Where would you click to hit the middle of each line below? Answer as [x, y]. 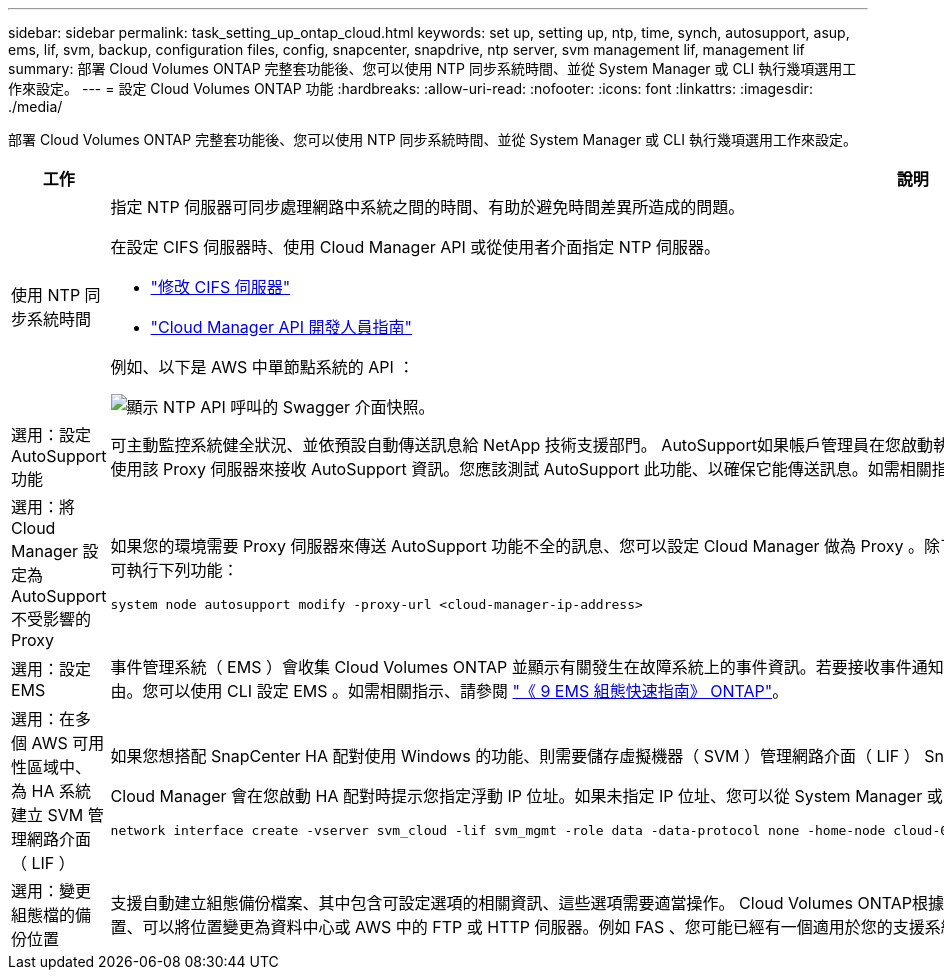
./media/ [35, 106]
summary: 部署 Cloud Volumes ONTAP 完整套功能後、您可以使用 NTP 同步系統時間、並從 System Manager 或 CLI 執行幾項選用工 [432, 68]
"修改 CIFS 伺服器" [220, 287]
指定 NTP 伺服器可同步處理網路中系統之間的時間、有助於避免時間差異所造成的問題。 [427, 207]
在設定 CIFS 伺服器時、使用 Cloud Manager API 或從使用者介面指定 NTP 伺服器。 [415, 247]
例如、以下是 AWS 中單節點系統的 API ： [262, 367]
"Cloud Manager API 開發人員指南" [281, 327]
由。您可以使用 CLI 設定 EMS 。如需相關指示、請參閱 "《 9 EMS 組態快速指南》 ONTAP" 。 [449, 691]
